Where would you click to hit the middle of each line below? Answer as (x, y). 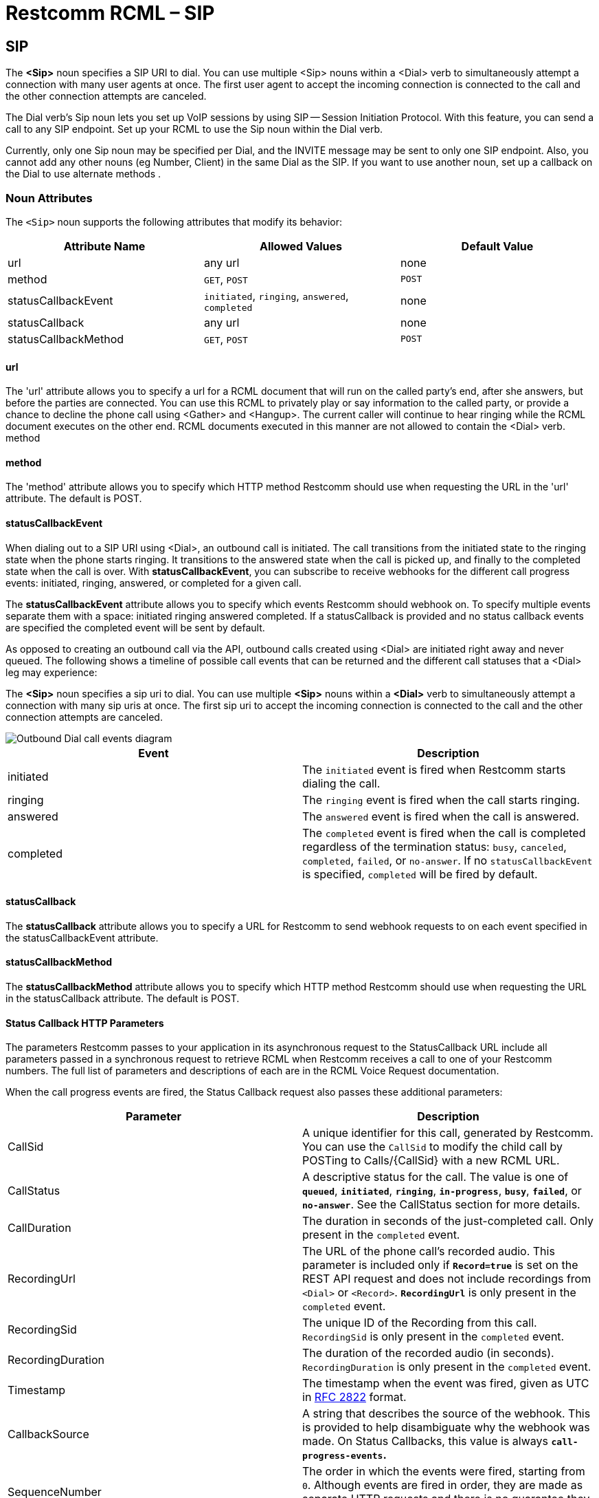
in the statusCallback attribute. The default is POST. (123, 999)
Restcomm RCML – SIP (110, 13)
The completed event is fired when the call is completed (444, 833)
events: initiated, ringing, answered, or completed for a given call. (154, 583)
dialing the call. (341, 783)
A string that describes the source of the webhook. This (447, 1414)
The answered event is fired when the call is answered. (441, 816)
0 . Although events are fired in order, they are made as (443, 1485)
